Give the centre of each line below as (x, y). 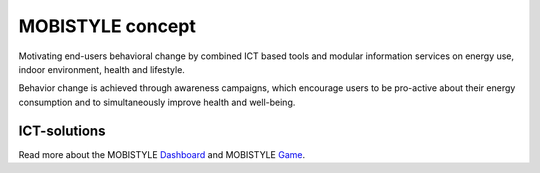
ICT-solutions (62, 130)
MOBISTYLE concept (107, 26)
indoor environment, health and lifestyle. (101, 69)
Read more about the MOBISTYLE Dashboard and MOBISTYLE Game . (161, 154)
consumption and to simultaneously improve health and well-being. (157, 102)
